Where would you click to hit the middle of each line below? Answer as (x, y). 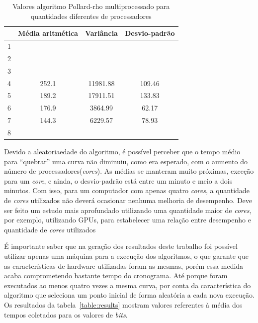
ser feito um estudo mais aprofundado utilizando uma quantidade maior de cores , (128, 210)
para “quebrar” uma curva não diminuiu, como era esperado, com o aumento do (126, 161)
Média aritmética (48, 33)
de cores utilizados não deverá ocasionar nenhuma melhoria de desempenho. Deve (128, 200)
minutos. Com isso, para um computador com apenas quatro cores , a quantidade (127, 190)
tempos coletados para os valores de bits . (66, 314)
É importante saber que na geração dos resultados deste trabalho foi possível (121, 246)
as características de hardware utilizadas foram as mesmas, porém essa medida (124, 266)
